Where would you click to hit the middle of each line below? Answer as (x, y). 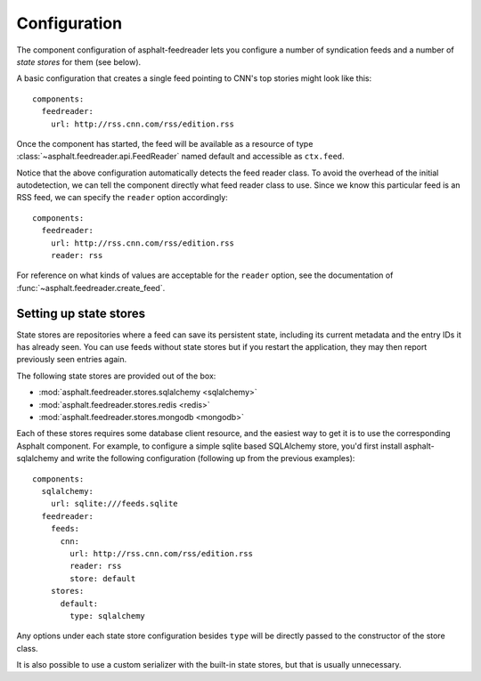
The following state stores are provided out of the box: (116, 376)
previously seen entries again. (72, 360)
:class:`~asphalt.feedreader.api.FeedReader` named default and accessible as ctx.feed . (180, 157)
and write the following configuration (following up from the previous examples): (208, 458)
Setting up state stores (81, 313)
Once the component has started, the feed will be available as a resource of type (165, 143)
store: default (103, 578)
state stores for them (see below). (79, 61)
